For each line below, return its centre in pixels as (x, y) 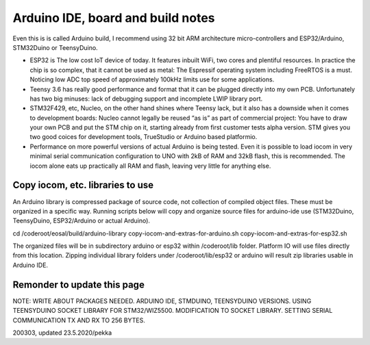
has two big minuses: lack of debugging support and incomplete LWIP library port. (146, 99)
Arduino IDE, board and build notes (114, 18)
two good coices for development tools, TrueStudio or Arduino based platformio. (144, 137)
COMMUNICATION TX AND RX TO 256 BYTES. (79, 320)
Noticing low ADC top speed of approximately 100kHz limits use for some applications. (152, 79)
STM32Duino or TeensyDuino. (56, 47)
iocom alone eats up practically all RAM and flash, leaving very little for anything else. (150, 166)
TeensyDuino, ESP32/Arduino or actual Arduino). (82, 221)
